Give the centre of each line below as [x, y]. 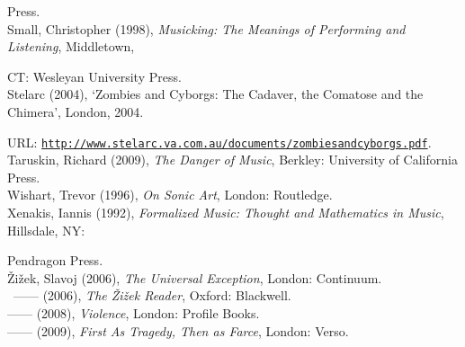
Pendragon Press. [55, 260]
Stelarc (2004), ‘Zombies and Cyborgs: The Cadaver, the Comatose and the [215, 94]
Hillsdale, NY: [46, 230]
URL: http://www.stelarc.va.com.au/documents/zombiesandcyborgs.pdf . [219, 142]
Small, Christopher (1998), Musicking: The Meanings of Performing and [206, 28]
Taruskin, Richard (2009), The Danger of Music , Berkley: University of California [232, 160]
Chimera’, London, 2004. [76, 111]
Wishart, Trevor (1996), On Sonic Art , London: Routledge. [170, 195]
